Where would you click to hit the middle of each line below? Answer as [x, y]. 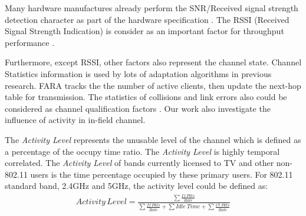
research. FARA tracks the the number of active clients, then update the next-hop [153, 85]
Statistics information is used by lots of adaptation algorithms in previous [138, 73]
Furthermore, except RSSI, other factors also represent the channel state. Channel [153, 62]
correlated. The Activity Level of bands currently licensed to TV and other [139, 163]
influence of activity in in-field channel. [75, 120]
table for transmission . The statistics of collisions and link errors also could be [146, 97]
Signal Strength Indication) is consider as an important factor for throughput [144, 31]
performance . [30, 42]
